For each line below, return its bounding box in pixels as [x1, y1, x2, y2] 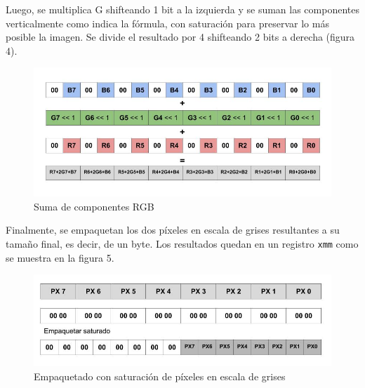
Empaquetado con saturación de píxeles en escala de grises [34, 368, 286, 383]
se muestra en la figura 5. [6, 250, 114, 265]
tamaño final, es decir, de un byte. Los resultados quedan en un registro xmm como [6, 236, 359, 250]
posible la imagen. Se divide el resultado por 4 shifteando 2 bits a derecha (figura [6, 29, 355, 44]
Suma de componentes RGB [34, 199, 154, 213]
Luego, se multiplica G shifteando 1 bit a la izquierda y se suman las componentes [6, 2, 359, 16]
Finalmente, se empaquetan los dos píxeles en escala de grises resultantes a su [6, 222, 340, 237]
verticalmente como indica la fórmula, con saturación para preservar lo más [6, 15, 329, 30]
